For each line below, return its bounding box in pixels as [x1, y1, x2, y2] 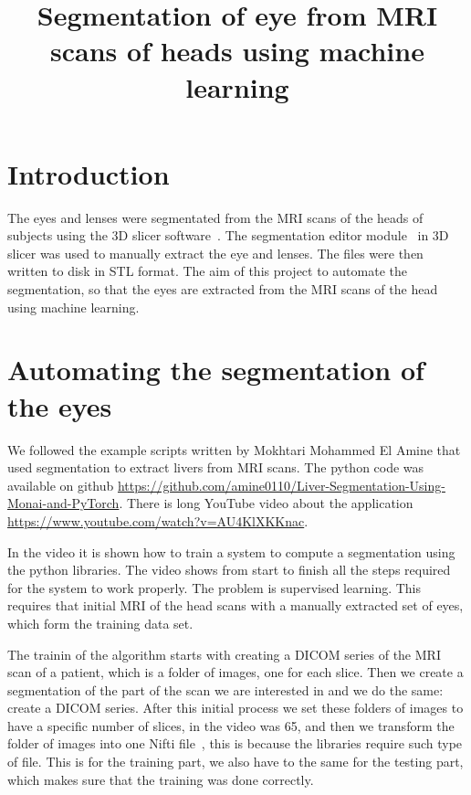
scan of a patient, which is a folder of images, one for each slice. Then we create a [7, 662, 464, 682]
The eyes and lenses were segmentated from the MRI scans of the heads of [7, 207, 424, 227]
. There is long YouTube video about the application [119, 493, 413, 513]
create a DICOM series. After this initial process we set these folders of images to [7, 698, 464, 717]
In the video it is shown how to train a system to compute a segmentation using [7, 542, 455, 561]
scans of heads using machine [50, 32, 424, 69]
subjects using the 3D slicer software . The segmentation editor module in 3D [7, 226, 449, 245]
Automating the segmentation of [7, 351, 424, 388]
